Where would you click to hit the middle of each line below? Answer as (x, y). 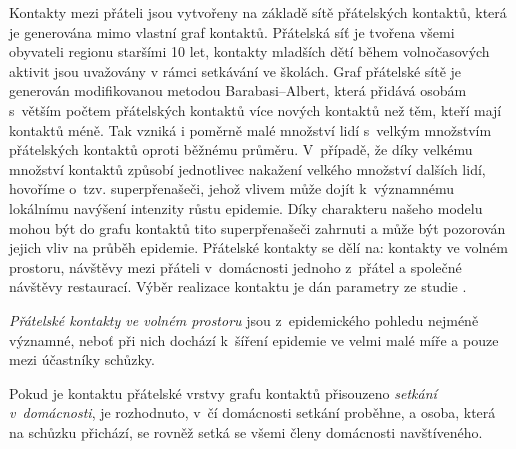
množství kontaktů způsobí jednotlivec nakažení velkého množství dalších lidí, (247, 168)
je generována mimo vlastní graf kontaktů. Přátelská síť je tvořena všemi (232, 31)
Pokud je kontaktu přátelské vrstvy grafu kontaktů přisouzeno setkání (223, 392)
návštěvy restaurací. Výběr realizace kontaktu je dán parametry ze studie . (238, 286)
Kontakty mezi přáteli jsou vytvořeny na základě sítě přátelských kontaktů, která (258, 12)
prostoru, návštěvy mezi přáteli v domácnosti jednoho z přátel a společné (235, 266)
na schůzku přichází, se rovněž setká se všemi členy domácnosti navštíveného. (246, 431)
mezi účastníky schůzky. (82, 359)
